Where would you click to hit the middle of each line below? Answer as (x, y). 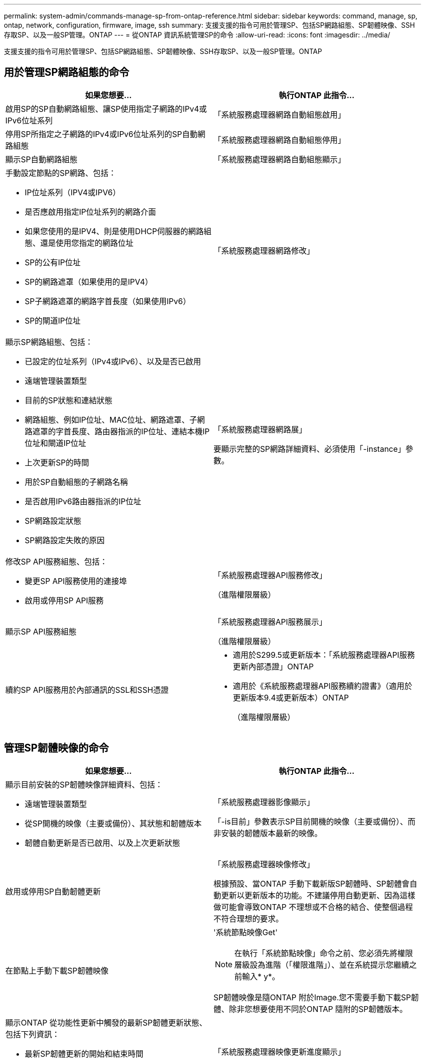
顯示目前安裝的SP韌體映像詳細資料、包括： (84, 784)
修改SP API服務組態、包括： (57, 561)
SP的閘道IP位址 (53, 320)
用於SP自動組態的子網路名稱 (76, 482)
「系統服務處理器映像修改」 (264, 864)
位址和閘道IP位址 (56, 443)
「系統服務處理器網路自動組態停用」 (280, 140)
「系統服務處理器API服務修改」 (270, 575)
